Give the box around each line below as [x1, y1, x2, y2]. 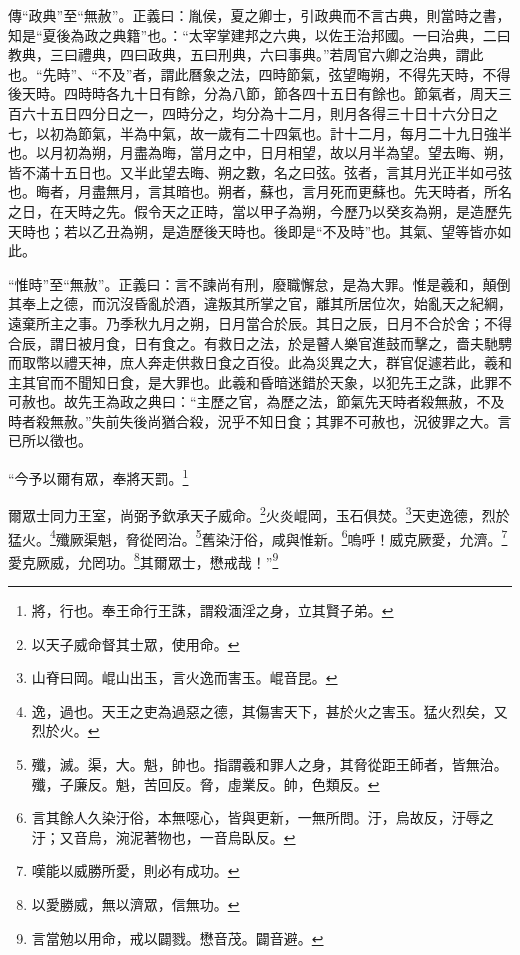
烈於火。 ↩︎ [31, 720, 100, 741]
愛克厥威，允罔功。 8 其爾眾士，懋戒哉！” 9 [8, 548, 279, 572]
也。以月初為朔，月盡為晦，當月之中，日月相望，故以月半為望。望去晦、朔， [8, 142, 512, 163]
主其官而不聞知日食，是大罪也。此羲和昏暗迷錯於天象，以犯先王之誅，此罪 [8, 371, 498, 392]
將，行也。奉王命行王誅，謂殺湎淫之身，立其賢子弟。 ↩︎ [31, 600, 394, 621]
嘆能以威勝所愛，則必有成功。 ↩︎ [31, 860, 240, 881]
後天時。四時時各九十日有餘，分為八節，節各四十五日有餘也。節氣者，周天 [8, 83, 498, 104]
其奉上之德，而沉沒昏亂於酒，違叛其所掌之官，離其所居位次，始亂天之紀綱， [8, 293, 512, 314]
